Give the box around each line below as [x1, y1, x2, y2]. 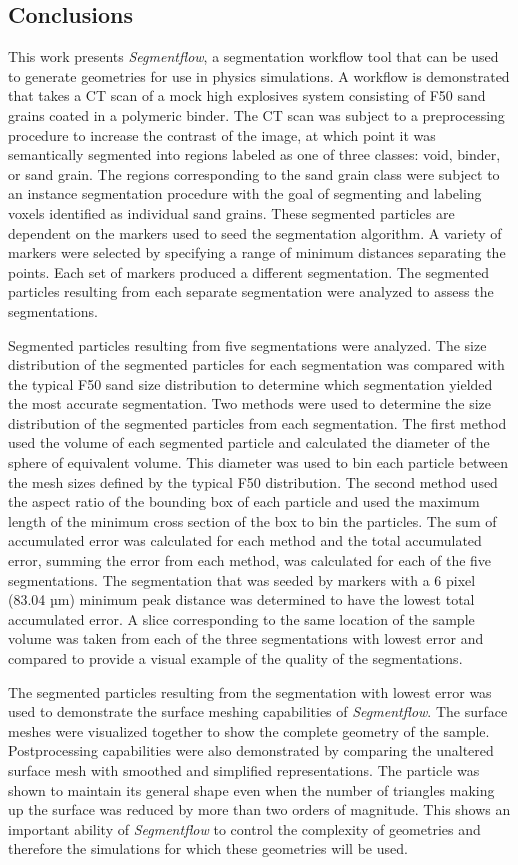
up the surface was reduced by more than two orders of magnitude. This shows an [8, 799, 511, 820]
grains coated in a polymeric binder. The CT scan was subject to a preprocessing [8, 104, 505, 125]
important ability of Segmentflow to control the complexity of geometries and [8, 818, 481, 839]
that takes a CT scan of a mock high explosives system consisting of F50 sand [8, 85, 486, 106]
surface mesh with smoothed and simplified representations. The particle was [8, 759, 480, 780]
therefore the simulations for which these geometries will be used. [8, 838, 408, 859]
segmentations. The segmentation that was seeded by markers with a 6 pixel [8, 569, 476, 590]
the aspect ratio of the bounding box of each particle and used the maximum [8, 491, 480, 512]
